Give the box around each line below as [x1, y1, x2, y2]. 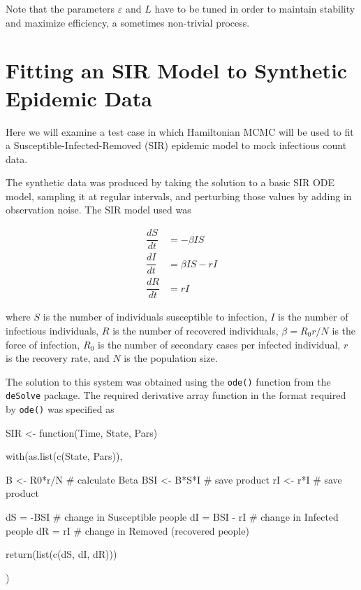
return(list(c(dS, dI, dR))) [6, 547, 117, 561]
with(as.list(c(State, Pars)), [6, 449, 123, 463]
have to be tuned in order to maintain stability [154, 1, 355, 15]
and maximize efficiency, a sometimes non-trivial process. [6, 15, 250, 29]
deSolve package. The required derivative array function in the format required [6, 388, 346, 402]
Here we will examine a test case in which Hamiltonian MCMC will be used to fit [6, 124, 354, 139]
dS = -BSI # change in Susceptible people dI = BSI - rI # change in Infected [6, 510, 339, 524]
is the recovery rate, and [6, 351, 110, 365]
